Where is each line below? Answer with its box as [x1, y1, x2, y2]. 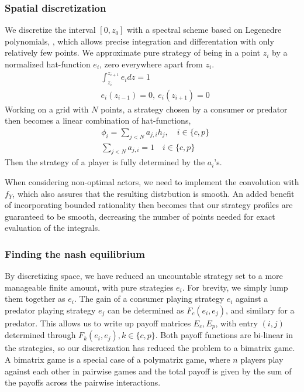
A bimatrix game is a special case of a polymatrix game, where [5, 353, 230, 366]
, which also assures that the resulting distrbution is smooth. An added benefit [12, 187, 295, 199]
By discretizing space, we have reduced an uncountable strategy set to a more [5, 270, 283, 282]
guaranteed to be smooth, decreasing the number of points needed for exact [5, 210, 275, 222]
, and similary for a [225, 304, 295, 316]
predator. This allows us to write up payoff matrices [5, 317, 191, 329]
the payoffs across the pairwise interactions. [5, 376, 161, 388]
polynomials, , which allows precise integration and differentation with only [5, 35, 274, 47]
